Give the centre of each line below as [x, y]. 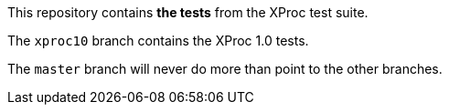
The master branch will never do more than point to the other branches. [225, 69]
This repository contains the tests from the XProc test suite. [188, 12]
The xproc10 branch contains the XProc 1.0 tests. [158, 41]
